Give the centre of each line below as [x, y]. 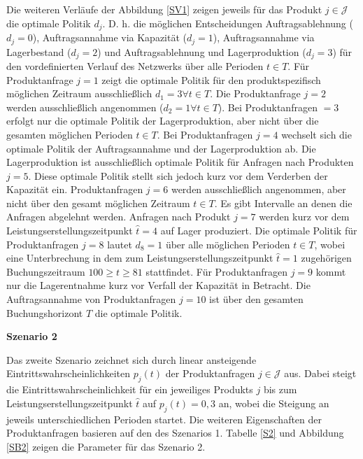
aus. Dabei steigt [320, 373]
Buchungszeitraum [46, 271]
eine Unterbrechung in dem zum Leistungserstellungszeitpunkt [140, 258]
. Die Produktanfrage [255, 93]
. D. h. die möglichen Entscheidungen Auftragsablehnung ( [228, 23]
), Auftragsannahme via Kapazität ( [110, 37]
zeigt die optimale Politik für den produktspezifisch [211, 79]
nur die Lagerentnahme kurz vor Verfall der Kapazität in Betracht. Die [158, 285]
